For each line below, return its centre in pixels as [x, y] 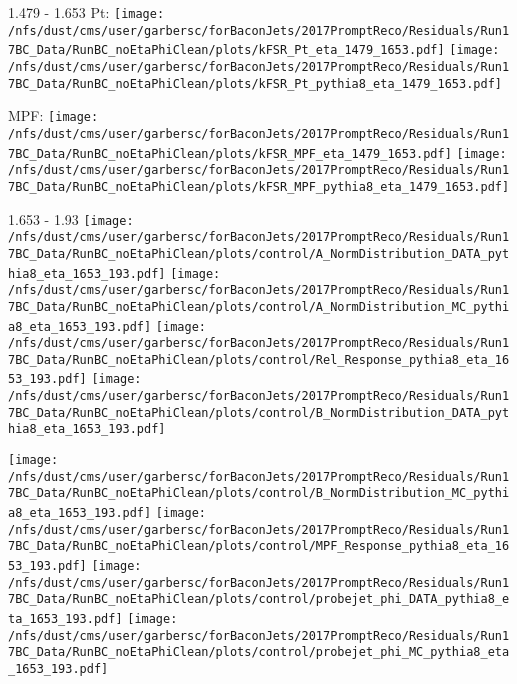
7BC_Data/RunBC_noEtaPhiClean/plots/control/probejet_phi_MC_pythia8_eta [259, 652]
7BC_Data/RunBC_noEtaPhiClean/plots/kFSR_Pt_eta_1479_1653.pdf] [226, 50]
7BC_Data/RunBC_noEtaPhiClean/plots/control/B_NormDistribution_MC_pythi [259, 493]
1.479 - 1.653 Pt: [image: [86, 12]
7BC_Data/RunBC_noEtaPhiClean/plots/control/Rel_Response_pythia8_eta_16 [259, 359]
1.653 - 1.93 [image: [71, 218]
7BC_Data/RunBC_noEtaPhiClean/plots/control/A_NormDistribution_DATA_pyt [259, 253]
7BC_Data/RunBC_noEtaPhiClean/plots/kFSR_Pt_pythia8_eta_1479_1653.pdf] [255, 83]
